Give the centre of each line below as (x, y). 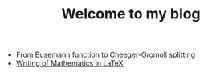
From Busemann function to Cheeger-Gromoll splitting (106, 55)
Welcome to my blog (131, 14)
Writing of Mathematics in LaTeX (69, 63)
